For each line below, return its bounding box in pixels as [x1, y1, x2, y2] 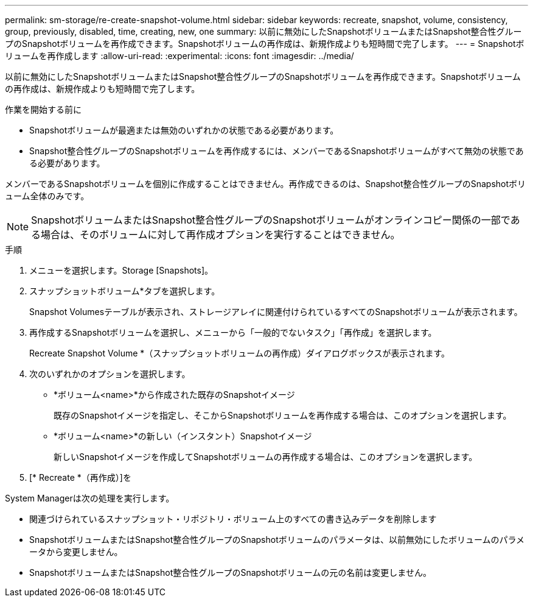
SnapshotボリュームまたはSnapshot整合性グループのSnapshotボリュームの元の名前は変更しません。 [29, 567, 431, 578]
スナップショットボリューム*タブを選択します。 [29, 286, 220, 296]
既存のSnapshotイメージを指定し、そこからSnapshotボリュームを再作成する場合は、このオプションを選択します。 [54, 410, 512, 420]
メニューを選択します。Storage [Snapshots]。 [29, 265, 214, 275]
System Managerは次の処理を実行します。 [5, 493, 175, 503]
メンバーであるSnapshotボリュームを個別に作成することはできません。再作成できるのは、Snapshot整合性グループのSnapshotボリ [5, 179, 526, 189]
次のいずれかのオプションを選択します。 [29, 369, 190, 379]
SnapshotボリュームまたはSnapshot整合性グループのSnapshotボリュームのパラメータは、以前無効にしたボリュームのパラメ [29, 534, 525, 545]
